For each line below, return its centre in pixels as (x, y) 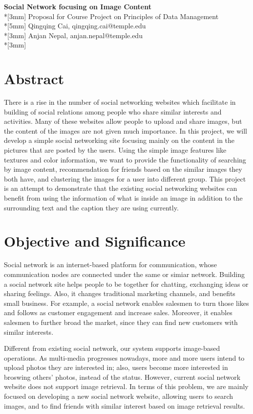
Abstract (34, 79)
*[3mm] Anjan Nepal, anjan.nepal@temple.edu (73, 35)
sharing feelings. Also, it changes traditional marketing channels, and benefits (120, 293)
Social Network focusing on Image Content (78, 6)
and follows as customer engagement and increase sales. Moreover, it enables (118, 312)
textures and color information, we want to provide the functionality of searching (125, 159)
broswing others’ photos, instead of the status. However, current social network (122, 377)
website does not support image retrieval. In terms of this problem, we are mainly (126, 386)
